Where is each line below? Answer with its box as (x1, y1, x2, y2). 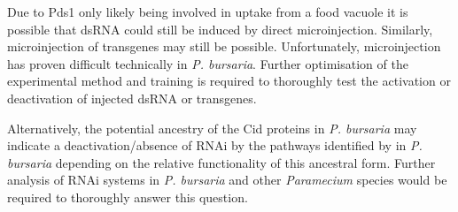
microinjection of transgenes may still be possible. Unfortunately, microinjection (7, 37, 441, 56)
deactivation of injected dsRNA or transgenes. (7, 88, 257, 107)
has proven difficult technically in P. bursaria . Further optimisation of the (7, 54, 408, 72)
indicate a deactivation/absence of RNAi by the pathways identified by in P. (7, 136, 423, 155)
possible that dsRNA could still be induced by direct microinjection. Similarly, (7, 19, 433, 38)
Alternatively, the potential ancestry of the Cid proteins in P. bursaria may (7, 118, 417, 137)
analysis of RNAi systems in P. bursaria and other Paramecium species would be (7, 170, 447, 189)
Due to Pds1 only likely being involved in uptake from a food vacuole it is (7, 3, 408, 20)
